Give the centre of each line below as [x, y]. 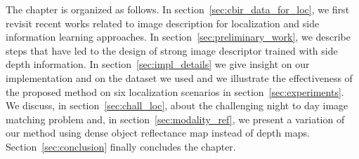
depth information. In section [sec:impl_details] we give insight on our [158, 64]
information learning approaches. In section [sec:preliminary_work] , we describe [178, 37]
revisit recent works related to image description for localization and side [163, 23]
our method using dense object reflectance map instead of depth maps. [158, 133]
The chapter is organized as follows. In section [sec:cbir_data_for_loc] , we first [178, 9]
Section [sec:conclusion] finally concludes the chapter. [121, 146]
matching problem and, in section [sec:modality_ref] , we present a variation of [175, 119]
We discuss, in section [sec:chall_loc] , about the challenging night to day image [177, 105]
